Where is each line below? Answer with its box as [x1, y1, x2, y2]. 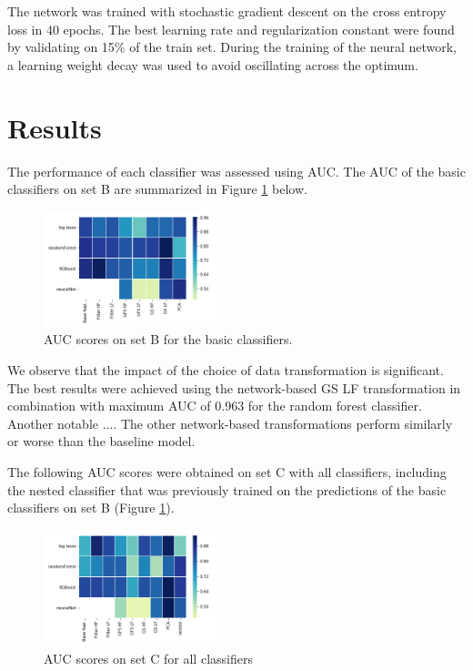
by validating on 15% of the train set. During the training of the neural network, [7, 37, 458, 56]
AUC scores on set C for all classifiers [44, 648, 253, 667]
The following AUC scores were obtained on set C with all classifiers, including [7, 463, 447, 482]
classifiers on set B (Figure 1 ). [7, 498, 175, 517]
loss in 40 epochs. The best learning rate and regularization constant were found [7, 19, 455, 38]
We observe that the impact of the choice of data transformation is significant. [7, 361, 444, 380]
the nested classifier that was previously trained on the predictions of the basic [7, 480, 447, 499]
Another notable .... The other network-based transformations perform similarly [7, 413, 453, 432]
